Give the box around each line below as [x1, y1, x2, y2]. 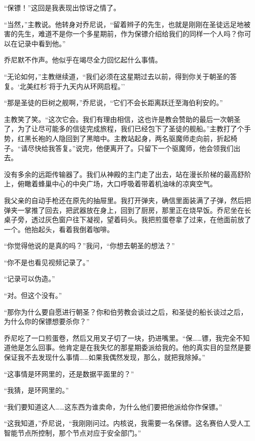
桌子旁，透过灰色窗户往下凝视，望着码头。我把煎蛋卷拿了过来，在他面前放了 [4, 214, 251, 225]
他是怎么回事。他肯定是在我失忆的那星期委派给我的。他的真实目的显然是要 [10, 342, 251, 353]
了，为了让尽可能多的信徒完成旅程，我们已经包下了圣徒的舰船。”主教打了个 [4, 123, 244, 134]
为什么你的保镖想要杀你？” [4, 316, 90, 326]
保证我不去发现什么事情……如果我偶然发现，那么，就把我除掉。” [4, 352, 205, 362]
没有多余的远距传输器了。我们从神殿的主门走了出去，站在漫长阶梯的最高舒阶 [4, 169, 251, 179]
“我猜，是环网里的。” [4, 385, 69, 395]
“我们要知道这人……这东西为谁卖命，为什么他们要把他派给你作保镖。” [4, 401, 222, 412]
